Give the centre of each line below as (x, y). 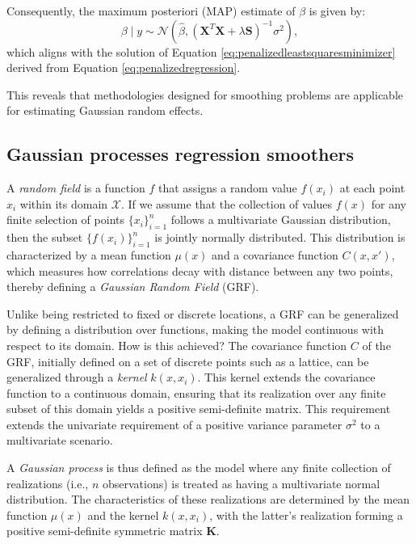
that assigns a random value (228, 188)
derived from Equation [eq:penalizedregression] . (124, 67)
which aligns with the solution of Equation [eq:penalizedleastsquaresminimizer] (201, 51)
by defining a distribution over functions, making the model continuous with (195, 329)
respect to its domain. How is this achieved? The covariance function (177, 345)
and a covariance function (275, 254)
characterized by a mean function (89, 254)
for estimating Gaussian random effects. (105, 110)
